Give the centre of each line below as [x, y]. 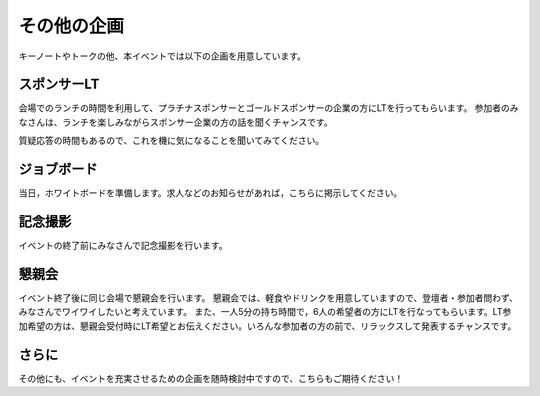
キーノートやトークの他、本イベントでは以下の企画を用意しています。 [162, 56]
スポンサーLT [59, 84]
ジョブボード [58, 169]
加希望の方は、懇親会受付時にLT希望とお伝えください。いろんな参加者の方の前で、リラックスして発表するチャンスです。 [267, 326]
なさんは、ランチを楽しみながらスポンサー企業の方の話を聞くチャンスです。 [176, 122]
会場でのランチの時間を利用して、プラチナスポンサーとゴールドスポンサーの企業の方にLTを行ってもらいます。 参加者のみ [268, 108]
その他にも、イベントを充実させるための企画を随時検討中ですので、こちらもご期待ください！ [211, 378]
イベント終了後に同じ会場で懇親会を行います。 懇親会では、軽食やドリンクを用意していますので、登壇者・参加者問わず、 [268, 297]
